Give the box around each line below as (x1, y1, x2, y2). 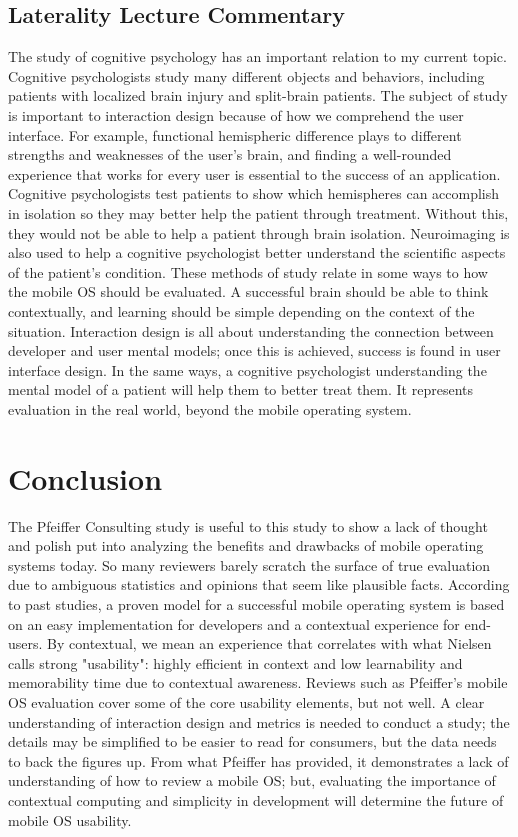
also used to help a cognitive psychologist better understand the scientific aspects (8, 242, 506, 263)
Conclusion (8, 457, 163, 498)
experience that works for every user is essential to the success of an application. (8, 163, 501, 184)
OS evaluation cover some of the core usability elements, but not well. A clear (8, 691, 485, 712)
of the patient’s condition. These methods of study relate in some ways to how (8, 261, 488, 282)
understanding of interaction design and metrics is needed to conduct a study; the (8, 711, 510, 732)
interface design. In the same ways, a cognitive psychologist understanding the (8, 359, 487, 380)
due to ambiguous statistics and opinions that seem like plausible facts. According (8, 574, 510, 595)
